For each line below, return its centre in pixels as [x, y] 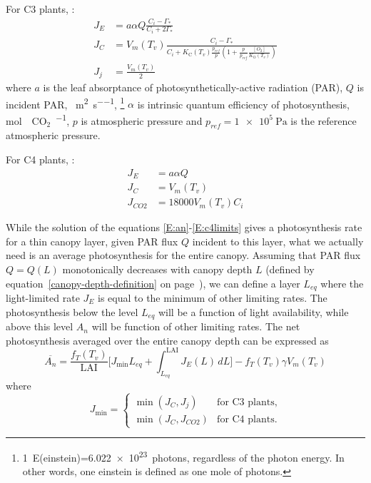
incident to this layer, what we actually [278, 241]
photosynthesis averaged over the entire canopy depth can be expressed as [167, 340]
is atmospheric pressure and [142, 120]
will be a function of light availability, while [253, 311]
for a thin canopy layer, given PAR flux [92, 241]
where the [342, 283]
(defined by [290, 269]
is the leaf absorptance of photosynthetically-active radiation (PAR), [193, 87]
